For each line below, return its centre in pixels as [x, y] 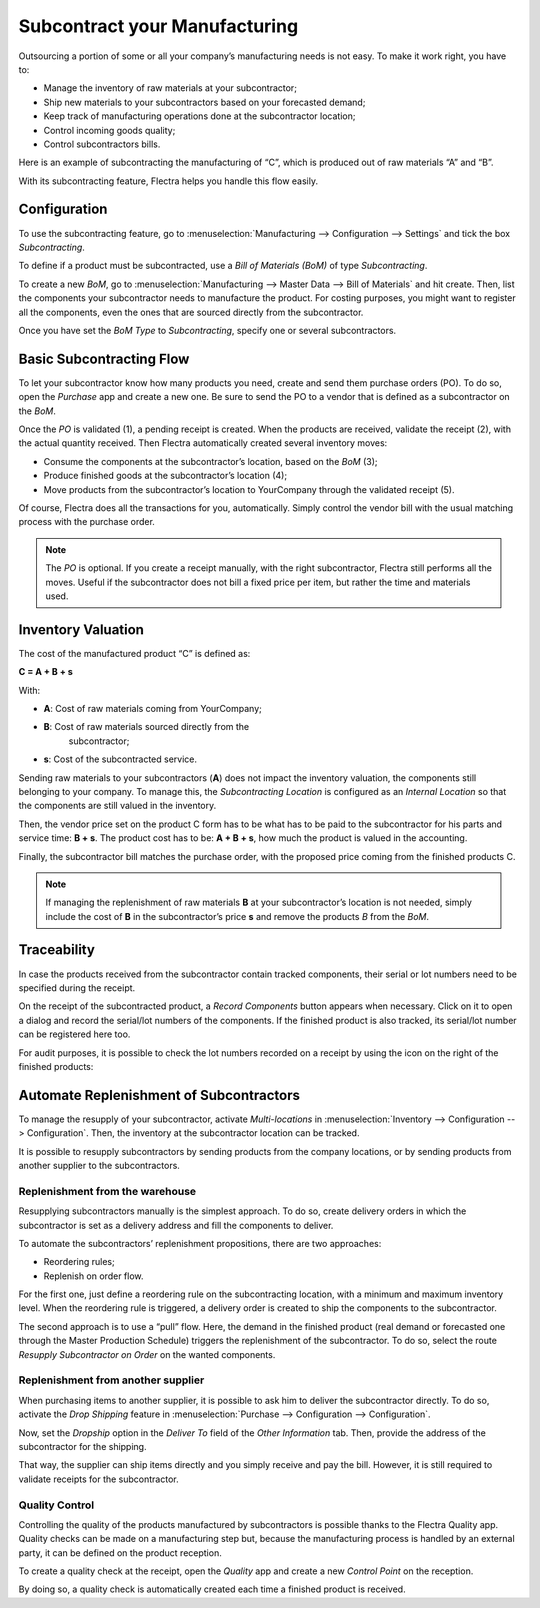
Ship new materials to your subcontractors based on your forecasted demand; [204, 102]
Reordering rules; [79, 1262]
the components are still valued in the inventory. [117, 806]
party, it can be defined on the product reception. [120, 1552]
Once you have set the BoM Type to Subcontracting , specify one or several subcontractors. [207, 330]
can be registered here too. [74, 1034]
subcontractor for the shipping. [82, 1446]
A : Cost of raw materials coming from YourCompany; [152, 708]
